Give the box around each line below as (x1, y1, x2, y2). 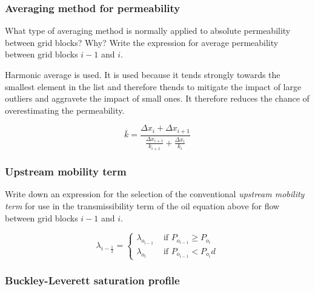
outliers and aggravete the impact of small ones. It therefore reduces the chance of (5, 92, 310, 105)
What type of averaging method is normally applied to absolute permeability (5, 24, 291, 37)
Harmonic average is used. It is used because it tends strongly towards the (5, 68, 280, 80)
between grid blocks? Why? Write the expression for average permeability (5, 36, 279, 48)
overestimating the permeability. (5, 103, 125, 116)
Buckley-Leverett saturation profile (5, 273, 180, 288)
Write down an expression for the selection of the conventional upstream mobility (5, 188, 305, 200)
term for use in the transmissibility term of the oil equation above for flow (5, 199, 280, 212)
